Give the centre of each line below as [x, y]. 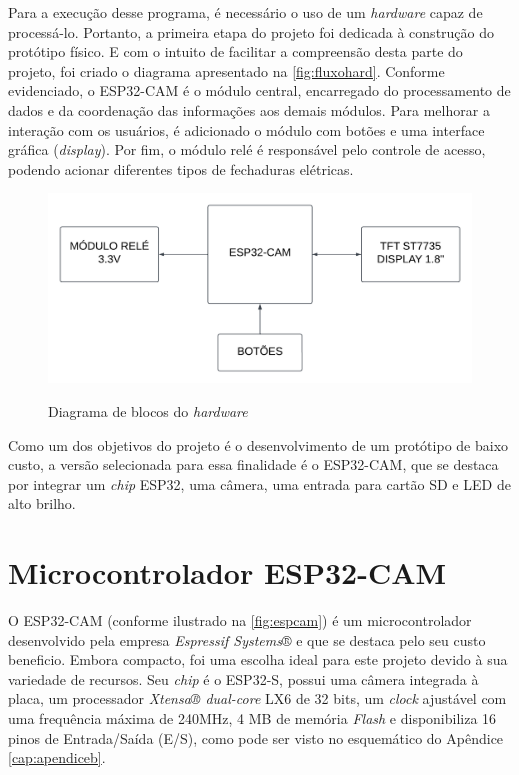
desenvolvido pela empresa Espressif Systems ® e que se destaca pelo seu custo [247, 639]
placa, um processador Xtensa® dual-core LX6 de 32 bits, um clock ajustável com [257, 698]
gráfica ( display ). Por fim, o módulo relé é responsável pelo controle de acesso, [247, 149]
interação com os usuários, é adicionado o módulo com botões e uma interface [246, 129]
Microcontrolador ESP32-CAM [227, 572]
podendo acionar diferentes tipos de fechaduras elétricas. [181, 168]
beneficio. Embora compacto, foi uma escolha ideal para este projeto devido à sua [258, 659]
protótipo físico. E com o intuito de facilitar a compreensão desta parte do [235, 51]
